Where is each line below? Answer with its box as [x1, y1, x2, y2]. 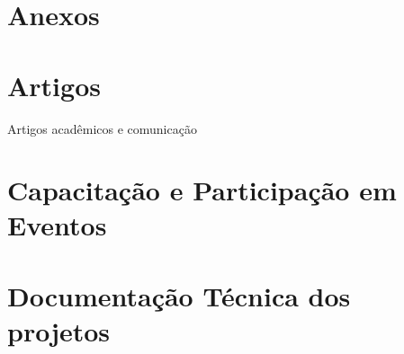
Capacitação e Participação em [7, 172, 397, 208]
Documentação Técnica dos [7, 277, 351, 314]
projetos [7, 313, 111, 350]
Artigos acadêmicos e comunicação [7, 119, 197, 137]
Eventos [7, 207, 107, 243]
